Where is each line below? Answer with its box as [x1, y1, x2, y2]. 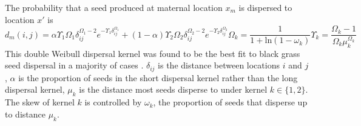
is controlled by [84, 96, 142, 108]
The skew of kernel [5, 96, 75, 108]
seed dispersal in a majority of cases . [5, 59, 144, 71]
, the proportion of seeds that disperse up [153, 96, 308, 108]
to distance [5, 107, 46, 120]
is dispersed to [238, 1, 292, 13]
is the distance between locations [158, 59, 280, 71]
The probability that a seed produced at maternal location [5, 1, 223, 13]
